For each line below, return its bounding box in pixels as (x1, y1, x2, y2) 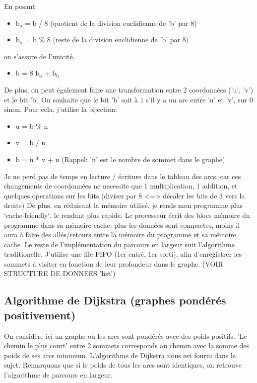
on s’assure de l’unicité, (4, 51, 75, 61)
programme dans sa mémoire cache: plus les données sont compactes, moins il (4, 219, 240, 230)
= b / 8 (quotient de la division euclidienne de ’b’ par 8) (24, 17, 197, 28)
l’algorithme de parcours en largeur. (4, 370, 113, 380)
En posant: (4, 1, 37, 11)
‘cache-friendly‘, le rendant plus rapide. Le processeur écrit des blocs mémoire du (4, 209, 250, 220)
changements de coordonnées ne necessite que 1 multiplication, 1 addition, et (4, 181, 238, 191)
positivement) (4, 307, 76, 322)
